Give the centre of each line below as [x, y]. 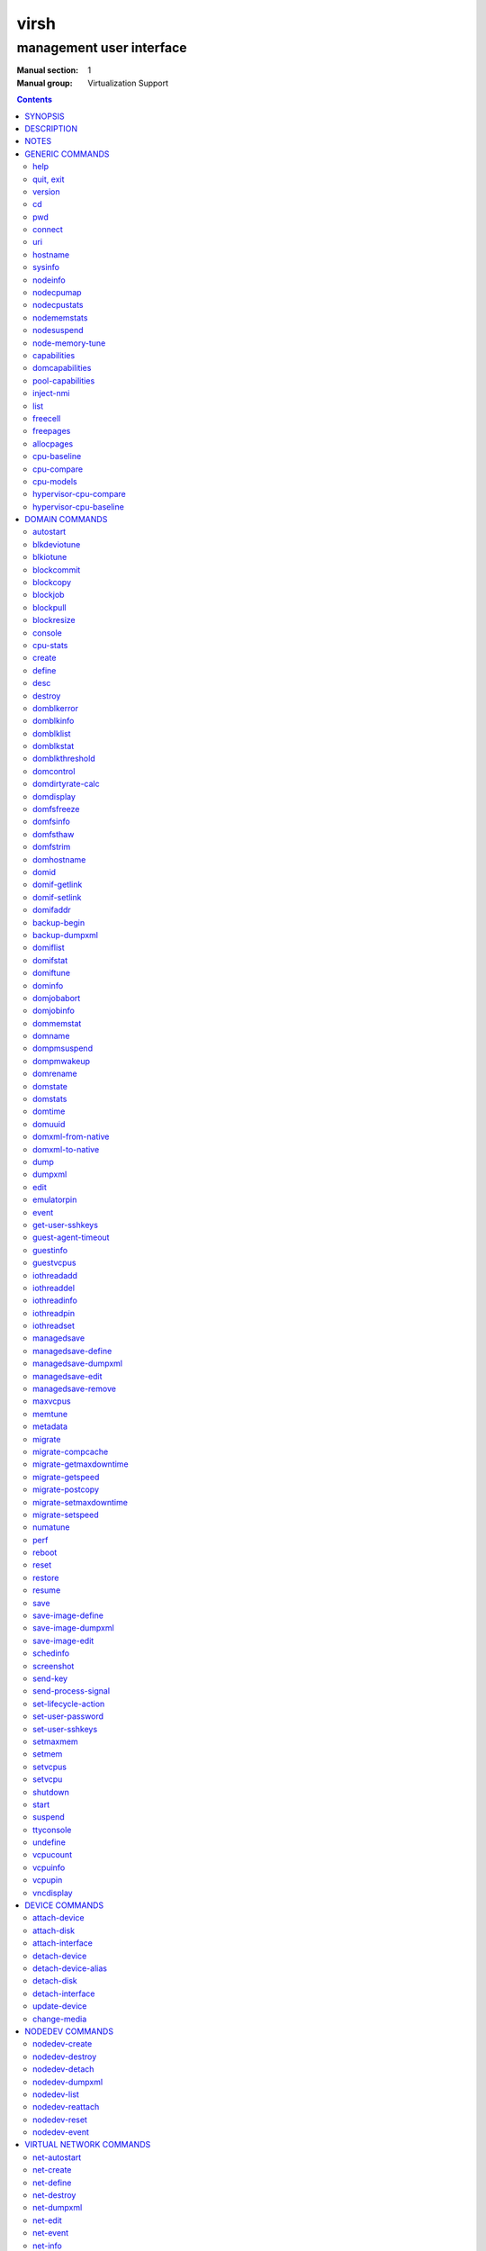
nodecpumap [57, 293]
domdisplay [54, 796]
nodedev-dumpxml [68, 2082]
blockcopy [52, 583]
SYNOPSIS [45, 116]
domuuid [49, 1124]
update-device [60, 2006]
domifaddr [52, 910]
